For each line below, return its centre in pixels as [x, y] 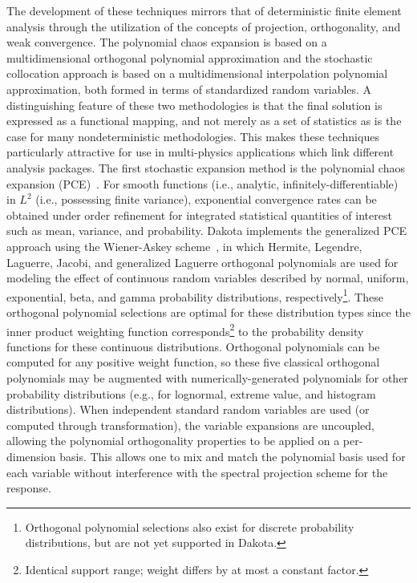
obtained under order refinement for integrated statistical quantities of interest [199, 215]
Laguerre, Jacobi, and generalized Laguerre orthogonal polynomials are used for [202, 262]
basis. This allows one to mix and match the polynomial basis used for [233, 456]
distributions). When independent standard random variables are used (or [188, 409]
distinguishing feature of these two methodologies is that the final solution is [194, 105]
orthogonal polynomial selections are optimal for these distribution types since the [208, 312]
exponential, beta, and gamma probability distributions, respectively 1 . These [195, 295]
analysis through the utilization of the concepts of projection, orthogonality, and [204, 26]
